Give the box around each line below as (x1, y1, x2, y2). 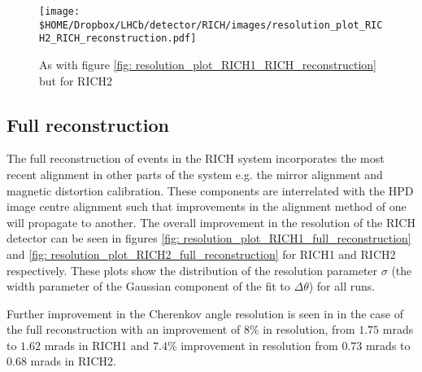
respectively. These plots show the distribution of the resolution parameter (7, 261, 378, 278)
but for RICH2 (39, 72, 113, 89)
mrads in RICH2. (30, 352, 116, 370)
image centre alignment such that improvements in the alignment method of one (7, 198, 407, 215)
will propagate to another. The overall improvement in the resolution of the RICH (7, 213, 415, 230)
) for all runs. (308, 278, 376, 295)
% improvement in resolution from (167, 336, 338, 353)
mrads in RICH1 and (44, 336, 150, 353)
